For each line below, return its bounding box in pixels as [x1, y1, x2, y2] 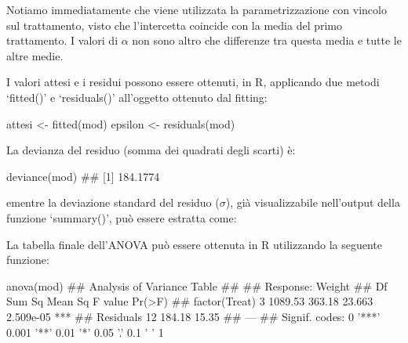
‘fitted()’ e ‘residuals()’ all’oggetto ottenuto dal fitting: [6, 88, 268, 105]
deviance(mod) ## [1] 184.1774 [6, 168, 160, 184]
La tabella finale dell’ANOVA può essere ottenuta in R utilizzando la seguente [6, 236, 382, 252]
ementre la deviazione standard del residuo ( [6, 194, 220, 211]
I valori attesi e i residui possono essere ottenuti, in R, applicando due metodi [6, 74, 380, 90]
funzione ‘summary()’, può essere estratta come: [6, 209, 237, 226]
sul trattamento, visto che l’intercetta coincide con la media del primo [6, 16, 343, 33]
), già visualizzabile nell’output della [225, 194, 400, 211]
